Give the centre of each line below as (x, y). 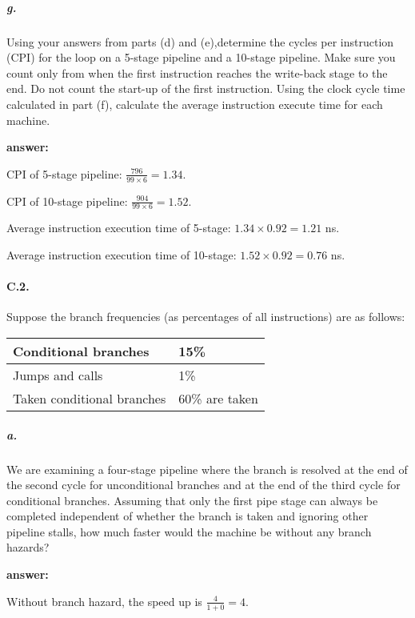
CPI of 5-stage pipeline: (64, 173)
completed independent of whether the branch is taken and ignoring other (188, 516)
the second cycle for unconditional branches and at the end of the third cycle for (204, 485)
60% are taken (218, 398)
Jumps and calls (58, 375)
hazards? (28, 547)
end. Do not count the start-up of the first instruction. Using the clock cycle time (206, 88)
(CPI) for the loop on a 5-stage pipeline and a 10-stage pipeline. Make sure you (201, 57)
